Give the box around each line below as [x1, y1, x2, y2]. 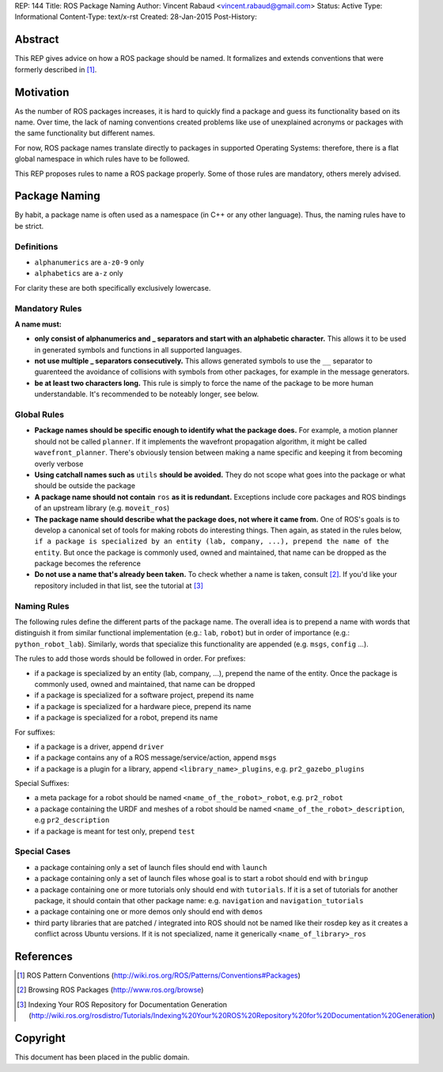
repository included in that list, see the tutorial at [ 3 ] [34, 581, 203, 590]
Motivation [14, 86, 70, 99]
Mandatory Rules [14, 303, 82, 314]
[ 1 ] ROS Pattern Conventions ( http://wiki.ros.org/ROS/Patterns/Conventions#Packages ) [17, 971, 301, 980]
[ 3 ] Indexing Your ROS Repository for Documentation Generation [17, 999, 228, 1009]
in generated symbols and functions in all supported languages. [34, 345, 242, 354]
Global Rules [14, 409, 65, 420]
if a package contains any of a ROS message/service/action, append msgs [34, 753, 277, 762]
